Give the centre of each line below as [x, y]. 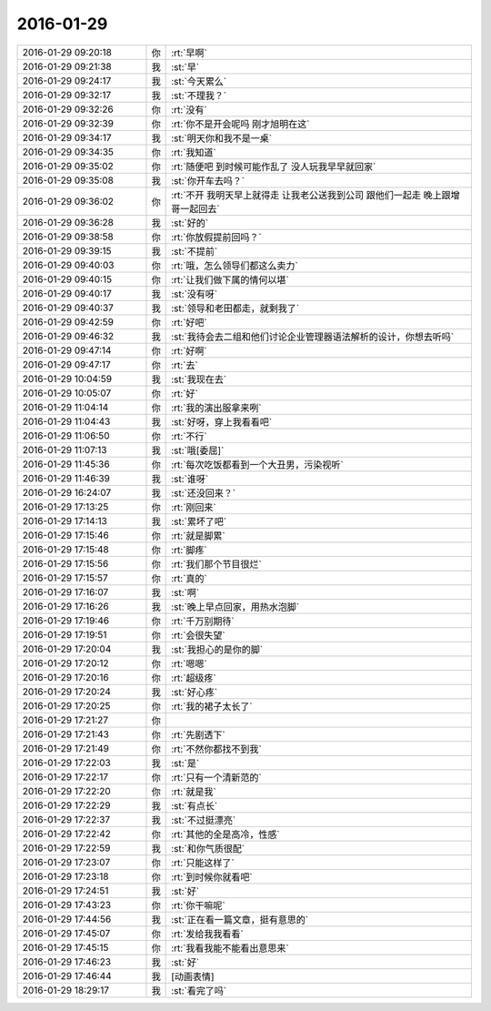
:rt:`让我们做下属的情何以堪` [230, 279]
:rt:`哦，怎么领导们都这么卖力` [235, 266]
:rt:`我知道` [194, 152]
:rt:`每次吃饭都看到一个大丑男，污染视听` [258, 464]
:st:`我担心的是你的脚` [217, 649]
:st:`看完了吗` [199, 990]
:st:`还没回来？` [204, 493]
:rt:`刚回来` [194, 507]
